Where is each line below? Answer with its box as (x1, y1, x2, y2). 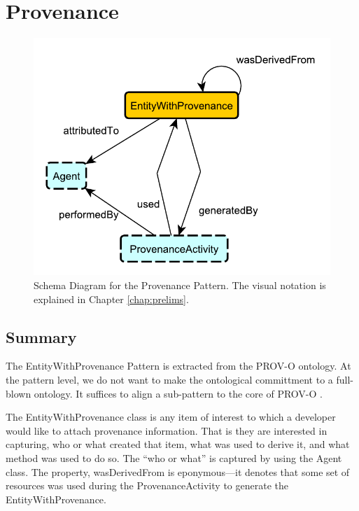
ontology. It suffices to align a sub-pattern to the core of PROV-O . (34, 386, 323, 400)
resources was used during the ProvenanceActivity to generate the (6, 478, 288, 493)
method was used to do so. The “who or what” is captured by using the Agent (6, 450, 342, 465)
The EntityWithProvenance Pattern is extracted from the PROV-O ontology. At (6, 358, 351, 373)
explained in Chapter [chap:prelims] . (34, 291, 189, 306)
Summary (6, 325, 77, 347)
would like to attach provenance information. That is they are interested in (6, 423, 328, 437)
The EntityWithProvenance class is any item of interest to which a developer (6, 409, 336, 424)
